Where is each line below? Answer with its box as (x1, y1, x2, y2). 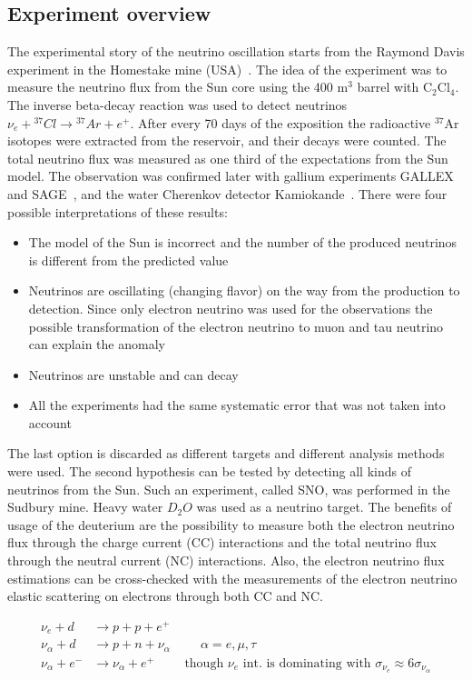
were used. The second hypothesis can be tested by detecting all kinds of (7, 462, 411, 481)
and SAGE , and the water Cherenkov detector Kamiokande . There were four (7, 184, 447, 203)
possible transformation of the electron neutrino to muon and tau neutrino (28, 316, 444, 335)
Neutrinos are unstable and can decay (28, 365, 239, 384)
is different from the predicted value (28, 250, 229, 269)
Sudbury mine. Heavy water (7, 497, 163, 516)
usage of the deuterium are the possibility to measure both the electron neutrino (7, 515, 455, 534)
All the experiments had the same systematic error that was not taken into (28, 395, 446, 415)
